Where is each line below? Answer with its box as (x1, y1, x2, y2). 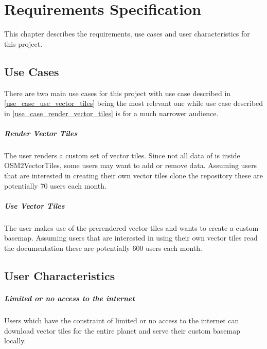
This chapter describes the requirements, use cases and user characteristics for (4, 28, 250, 39)
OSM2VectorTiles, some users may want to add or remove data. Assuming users (4, 160, 257, 171)
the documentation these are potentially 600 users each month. (4, 242, 202, 253)
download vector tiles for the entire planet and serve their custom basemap (4, 325, 240, 336)
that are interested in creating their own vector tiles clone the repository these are (4, 170, 263, 181)
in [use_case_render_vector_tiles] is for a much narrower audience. (4, 107, 219, 118)
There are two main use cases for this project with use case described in (4, 87, 231, 98)
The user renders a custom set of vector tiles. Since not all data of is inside (4, 150, 240, 160)
